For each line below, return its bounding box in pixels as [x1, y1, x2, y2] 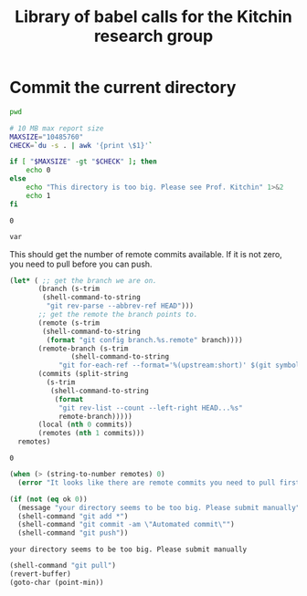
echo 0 [26, 166, 51, 175]
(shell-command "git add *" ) [17, 511, 129, 521]
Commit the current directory [9, 78, 237, 98]
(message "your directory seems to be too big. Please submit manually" [17, 503, 301, 512]
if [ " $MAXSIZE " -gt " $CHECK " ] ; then [9, 157, 157, 166]
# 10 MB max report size [9, 123, 104, 133]
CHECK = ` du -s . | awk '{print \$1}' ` [9, 141, 153, 150]
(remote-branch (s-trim [37, 344, 129, 353]
